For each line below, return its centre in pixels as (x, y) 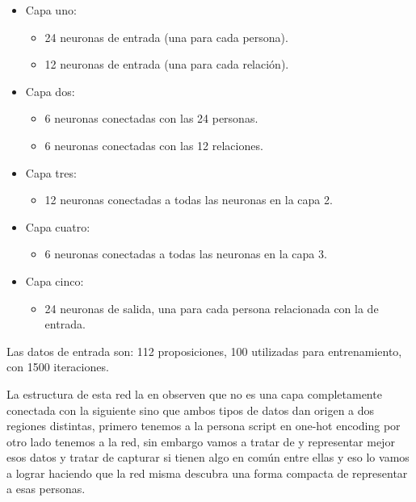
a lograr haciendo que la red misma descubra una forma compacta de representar (207, 473)
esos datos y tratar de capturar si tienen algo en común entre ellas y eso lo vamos (208, 457)
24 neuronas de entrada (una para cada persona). (166, 37)
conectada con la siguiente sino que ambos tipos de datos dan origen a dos (191, 410)
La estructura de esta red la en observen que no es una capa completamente (194, 393)
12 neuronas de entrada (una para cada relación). (167, 64)
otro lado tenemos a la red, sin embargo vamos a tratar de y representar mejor (201, 441)
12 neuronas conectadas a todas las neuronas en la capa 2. (189, 200)
